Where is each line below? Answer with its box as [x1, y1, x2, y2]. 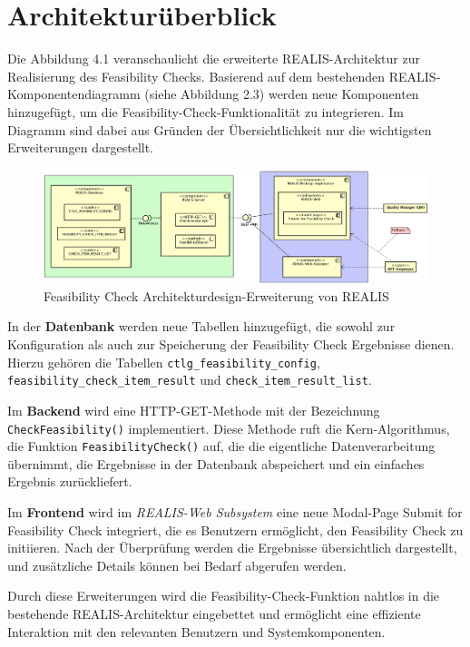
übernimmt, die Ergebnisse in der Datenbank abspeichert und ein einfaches [7, 454, 425, 473]
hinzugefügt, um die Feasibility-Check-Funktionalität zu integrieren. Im [7, 102, 404, 121]
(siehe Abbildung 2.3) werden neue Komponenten [144, 84, 419, 103]
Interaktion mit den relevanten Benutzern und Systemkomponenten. [7, 622, 386, 641]
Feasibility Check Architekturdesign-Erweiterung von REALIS [44, 286, 389, 305]
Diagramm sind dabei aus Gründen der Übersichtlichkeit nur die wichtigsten [7, 120, 432, 139]
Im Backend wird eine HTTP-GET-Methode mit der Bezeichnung [7, 400, 380, 419]
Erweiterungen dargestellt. [7, 138, 154, 157]
